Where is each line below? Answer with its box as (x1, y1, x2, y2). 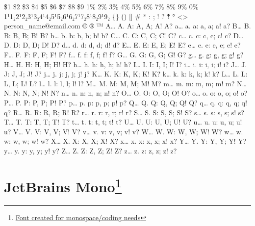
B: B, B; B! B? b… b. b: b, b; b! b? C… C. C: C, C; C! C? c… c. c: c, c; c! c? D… (4, 30, 244, 40)
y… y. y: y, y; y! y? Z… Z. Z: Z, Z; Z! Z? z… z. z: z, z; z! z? (4, 145, 177, 155)
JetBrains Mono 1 (4, 174, 122, 197)
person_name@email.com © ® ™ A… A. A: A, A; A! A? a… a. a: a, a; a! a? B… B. (4, 21, 251, 31)
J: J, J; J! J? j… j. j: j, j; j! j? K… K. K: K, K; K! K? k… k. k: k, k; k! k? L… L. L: (4, 69, 248, 79)
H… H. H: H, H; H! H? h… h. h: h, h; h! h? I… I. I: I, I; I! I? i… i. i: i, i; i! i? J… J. (4, 59, 247, 69)
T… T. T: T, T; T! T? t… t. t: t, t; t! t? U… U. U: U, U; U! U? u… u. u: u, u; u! (4, 117, 242, 127)
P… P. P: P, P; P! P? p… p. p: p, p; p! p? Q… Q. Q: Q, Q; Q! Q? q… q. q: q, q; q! (4, 97, 247, 107)
